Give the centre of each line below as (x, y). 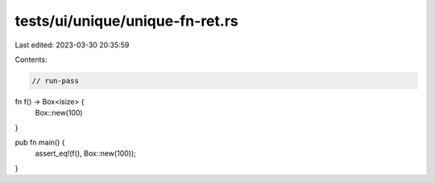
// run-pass (56, 81)
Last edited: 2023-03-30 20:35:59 (72, 45)
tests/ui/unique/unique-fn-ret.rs (126, 21)
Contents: (31, 59)
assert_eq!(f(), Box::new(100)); (85, 153)
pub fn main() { (40, 142)
